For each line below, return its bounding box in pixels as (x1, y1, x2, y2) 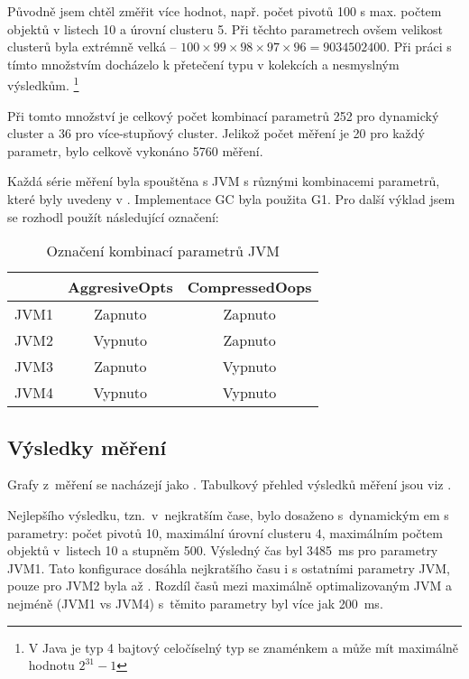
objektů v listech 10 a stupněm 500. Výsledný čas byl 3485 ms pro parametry (7, 541, 438, 560)
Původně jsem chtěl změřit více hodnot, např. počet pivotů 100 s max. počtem (7, 2, 442, 20)
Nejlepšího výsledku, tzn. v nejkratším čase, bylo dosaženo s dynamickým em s (7, 505, 449, 524)
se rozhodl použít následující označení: (7, 207, 219, 226)
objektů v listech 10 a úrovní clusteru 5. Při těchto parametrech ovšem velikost (7, 19, 443, 38)
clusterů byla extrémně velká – (7, 37, 177, 56)
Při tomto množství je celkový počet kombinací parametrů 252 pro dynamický (7, 106, 439, 125)
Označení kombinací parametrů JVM (46, 240, 280, 262)
